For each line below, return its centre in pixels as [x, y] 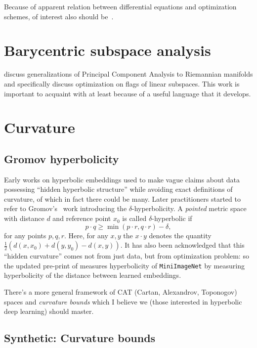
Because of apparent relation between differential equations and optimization [120, 6]
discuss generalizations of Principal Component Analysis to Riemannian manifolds [128, 74]
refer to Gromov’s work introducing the [65, 208]
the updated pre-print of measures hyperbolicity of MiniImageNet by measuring [124, 265]
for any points [25, 235]
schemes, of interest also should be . [59, 16]
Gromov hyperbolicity [62, 158]
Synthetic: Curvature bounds [80, 338]
